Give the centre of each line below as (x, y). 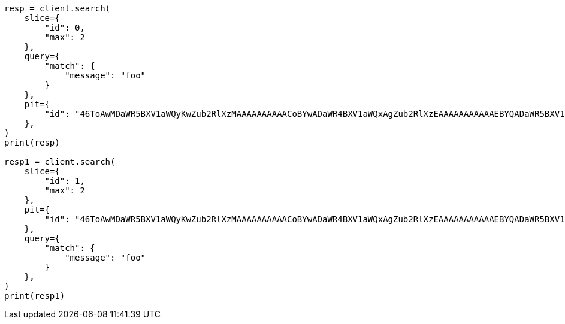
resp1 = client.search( (60, 162)
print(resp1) (35, 296)
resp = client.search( (58, 8)
